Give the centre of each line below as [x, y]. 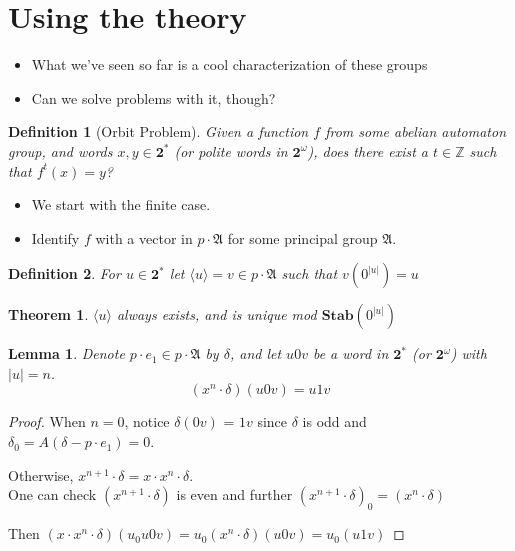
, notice [147, 421]
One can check [52, 494]
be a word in [350, 353]
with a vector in [144, 237]
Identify [55, 237]
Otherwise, [41, 474]
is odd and [334, 421]
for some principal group [302, 237]
